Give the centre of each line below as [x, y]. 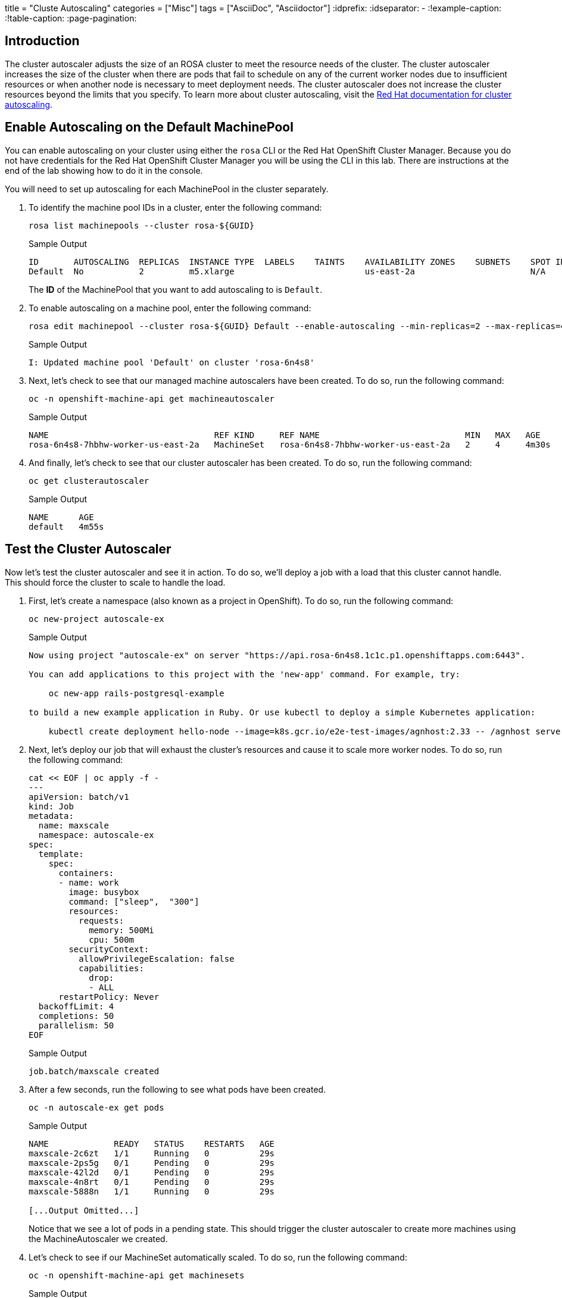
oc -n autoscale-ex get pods [96, 1107]
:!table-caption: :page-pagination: [71, 18]
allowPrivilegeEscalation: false [157, 958]
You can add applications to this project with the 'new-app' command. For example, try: [244, 674]
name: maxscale [74, 825]
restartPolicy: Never [109, 997]
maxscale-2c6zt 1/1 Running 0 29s [152, 1153]
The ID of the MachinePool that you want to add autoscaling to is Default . [176, 289]
